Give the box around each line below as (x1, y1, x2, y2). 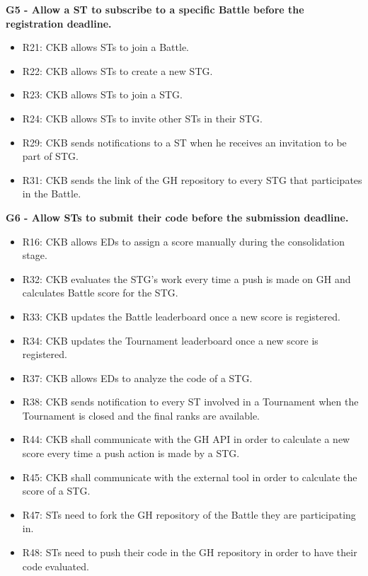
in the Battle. (22, 186, 81, 201)
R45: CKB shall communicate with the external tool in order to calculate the (22, 469, 357, 484)
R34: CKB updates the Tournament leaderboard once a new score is (22, 333, 318, 347)
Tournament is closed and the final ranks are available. (22, 408, 260, 422)
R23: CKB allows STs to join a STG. (22, 87, 183, 102)
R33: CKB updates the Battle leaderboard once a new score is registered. (22, 309, 340, 323)
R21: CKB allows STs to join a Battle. (22, 40, 190, 54)
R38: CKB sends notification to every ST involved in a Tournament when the (22, 394, 359, 409)
